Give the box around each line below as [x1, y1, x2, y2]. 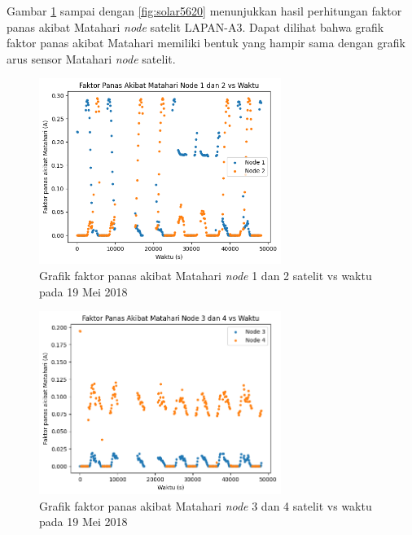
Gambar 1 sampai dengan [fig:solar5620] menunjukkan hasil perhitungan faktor [7, 2, 402, 19]
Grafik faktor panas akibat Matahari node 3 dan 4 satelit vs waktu [39, 497, 372, 514]
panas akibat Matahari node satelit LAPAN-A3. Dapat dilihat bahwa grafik [7, 18, 384, 35]
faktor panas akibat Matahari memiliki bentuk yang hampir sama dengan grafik [7, 34, 405, 51]
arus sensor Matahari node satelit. [7, 50, 176, 67]
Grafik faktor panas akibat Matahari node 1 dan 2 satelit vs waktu [39, 267, 372, 284]
